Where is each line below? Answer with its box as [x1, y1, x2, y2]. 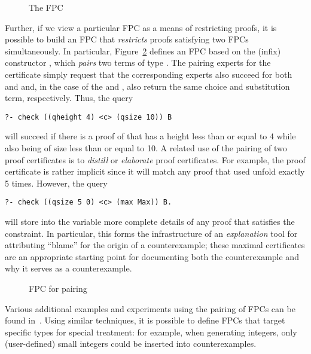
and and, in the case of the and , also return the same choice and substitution [5, 80, 290, 92]
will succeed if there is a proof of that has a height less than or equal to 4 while [5, 130, 296, 142]
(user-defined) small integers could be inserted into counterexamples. [5, 337, 257, 350]
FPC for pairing [29, 282, 87, 294]
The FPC [29, 1, 63, 13]
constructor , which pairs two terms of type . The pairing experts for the [5, 56, 271, 69]
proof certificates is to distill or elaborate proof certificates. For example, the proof [5, 153, 306, 166]
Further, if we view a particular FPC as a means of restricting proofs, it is [5, 21, 277, 33]
